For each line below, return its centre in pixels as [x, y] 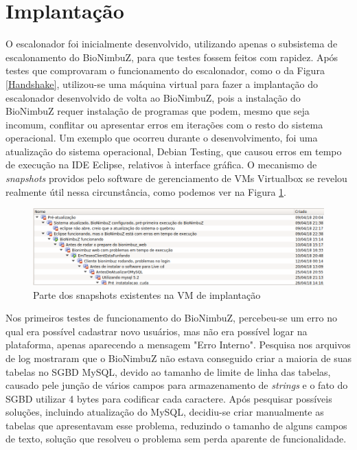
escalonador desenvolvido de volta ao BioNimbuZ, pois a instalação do [153, 97]
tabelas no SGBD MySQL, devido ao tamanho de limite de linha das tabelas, [168, 371]
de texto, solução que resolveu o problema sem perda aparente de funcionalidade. [176, 439]
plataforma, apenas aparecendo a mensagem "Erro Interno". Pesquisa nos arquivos [178, 345]
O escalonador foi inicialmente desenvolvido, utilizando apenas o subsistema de [172, 44]
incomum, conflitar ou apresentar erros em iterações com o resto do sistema [164, 124]
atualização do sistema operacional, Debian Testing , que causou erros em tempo [174, 151]
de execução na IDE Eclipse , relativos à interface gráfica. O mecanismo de [161, 165]
